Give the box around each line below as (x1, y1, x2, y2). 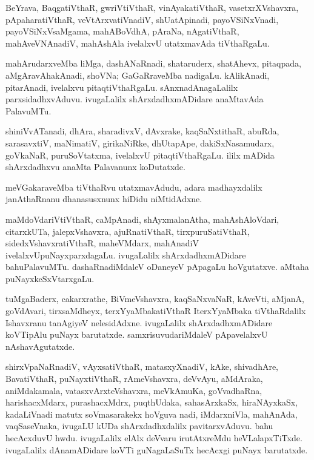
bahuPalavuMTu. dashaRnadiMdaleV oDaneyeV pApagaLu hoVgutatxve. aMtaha (5, 260, 309, 273)
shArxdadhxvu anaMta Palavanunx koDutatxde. (5, 160, 185, 173)
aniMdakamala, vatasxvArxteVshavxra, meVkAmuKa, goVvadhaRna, (5, 384, 262, 396)
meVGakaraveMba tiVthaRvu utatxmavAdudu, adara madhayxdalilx (5, 180, 262, 193)
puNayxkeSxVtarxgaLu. (5, 272, 95, 284)
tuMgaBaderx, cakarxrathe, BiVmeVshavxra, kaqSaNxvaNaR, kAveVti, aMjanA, (5, 292, 304, 305)
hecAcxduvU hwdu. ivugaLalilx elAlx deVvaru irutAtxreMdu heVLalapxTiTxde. (5, 432, 302, 444)
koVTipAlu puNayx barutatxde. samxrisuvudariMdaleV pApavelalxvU (5, 328, 268, 341)
